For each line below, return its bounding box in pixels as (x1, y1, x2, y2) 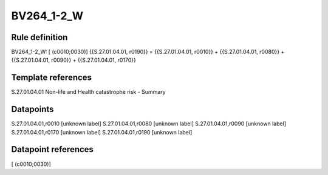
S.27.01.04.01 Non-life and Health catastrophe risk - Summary (11, 88, 166, 96)
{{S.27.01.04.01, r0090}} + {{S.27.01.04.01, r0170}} (11, 56, 137, 64)
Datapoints (11, 104, 54, 114)
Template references (11, 73, 92, 83)
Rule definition (11, 32, 68, 42)
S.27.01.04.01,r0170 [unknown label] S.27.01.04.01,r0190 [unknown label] (11, 128, 193, 136)
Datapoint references (11, 144, 94, 154)
